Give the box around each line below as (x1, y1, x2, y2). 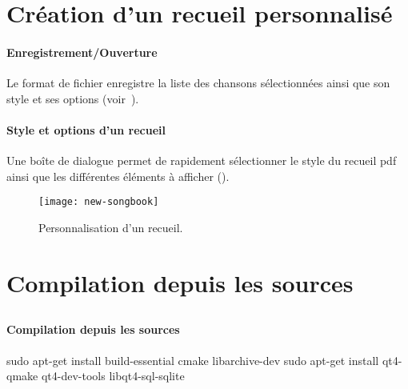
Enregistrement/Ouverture (6, 43, 158, 60)
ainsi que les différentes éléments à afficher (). (6, 167, 230, 184)
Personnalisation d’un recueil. (38, 219, 183, 235)
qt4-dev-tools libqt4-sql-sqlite (41, 367, 185, 384)
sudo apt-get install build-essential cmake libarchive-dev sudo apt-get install (6, 351, 379, 368)
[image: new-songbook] (38, 196, 159, 208)
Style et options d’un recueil (6, 121, 166, 138)
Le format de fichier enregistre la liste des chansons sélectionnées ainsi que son (6, 74, 390, 91)
